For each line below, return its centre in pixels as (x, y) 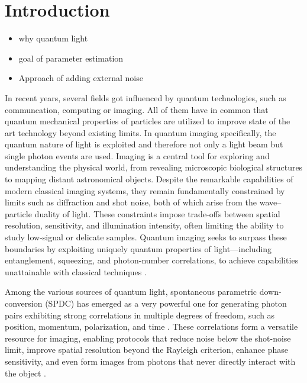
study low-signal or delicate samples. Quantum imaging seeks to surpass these (146, 237)
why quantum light (53, 38)
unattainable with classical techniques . (76, 271)
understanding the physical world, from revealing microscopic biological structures (154, 167)
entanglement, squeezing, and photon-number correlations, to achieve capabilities (152, 260)
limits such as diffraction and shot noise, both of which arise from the (131, 202)
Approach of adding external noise (81, 78)
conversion (24, 303)
